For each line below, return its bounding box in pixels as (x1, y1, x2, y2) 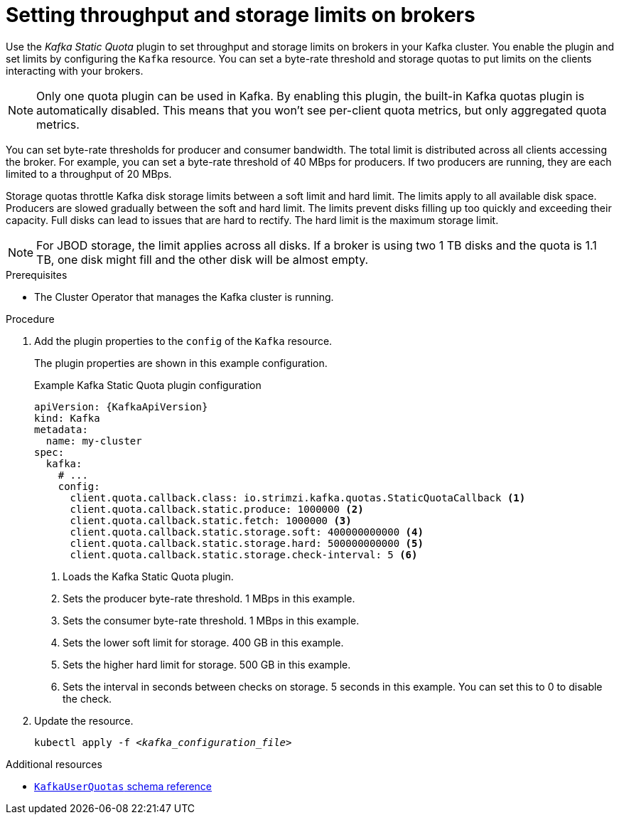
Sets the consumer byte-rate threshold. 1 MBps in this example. (63, 614, 360, 627)
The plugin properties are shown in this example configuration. (34, 356, 328, 369)
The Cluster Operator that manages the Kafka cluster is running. (34, 290, 334, 303)
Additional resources (6, 757, 102, 770)
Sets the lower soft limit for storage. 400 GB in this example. (63, 636, 344, 649)
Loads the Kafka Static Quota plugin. (63, 570, 234, 582)
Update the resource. (34, 714, 134, 727)
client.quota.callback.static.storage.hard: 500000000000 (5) (70, 537, 424, 549)
